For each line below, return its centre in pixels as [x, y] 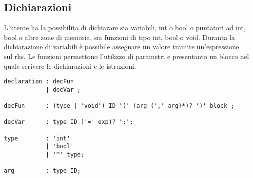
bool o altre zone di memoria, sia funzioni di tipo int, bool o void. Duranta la [119, 37]
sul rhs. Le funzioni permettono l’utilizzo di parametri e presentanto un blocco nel [126, 56]
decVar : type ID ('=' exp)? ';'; [68, 122]
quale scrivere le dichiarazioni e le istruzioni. [70, 66]
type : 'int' [37, 138]
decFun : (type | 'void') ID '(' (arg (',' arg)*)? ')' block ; [119, 106]
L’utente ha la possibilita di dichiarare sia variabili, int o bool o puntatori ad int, [125, 28]
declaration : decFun [39, 82]
